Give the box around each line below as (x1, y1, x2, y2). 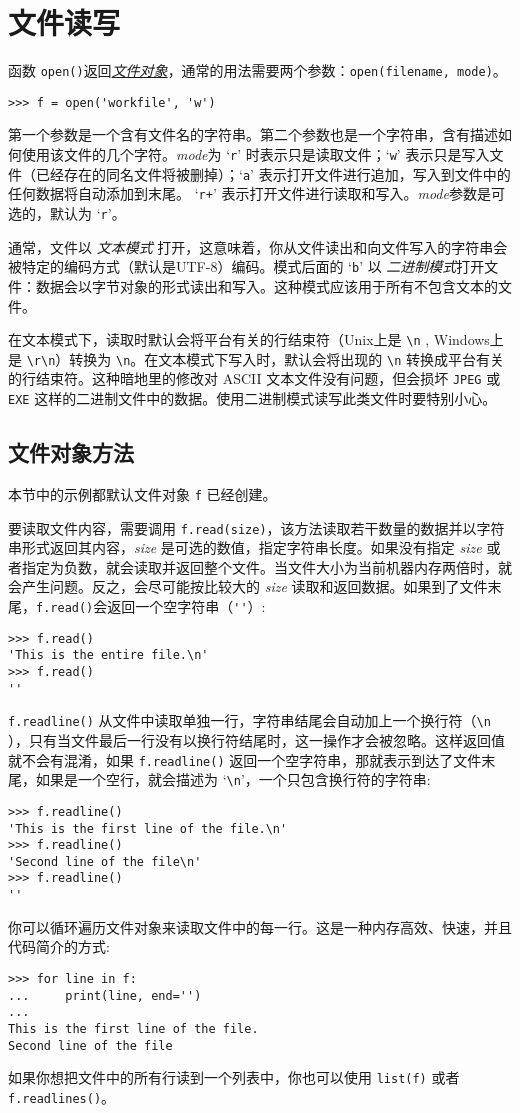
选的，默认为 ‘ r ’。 (8, 203, 126, 223)
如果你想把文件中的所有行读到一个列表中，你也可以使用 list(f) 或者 (8, 1067, 460, 1088)
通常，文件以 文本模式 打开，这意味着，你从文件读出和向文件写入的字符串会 (8, 236, 508, 257)
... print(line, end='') (8, 988, 202, 1003)
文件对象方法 (8, 437, 134, 468)
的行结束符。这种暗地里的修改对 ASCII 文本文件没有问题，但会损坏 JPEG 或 (8, 368, 501, 389)
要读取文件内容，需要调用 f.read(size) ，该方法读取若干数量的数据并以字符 (8, 517, 505, 538)
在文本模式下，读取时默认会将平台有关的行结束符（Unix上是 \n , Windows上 (8, 329, 504, 350)
